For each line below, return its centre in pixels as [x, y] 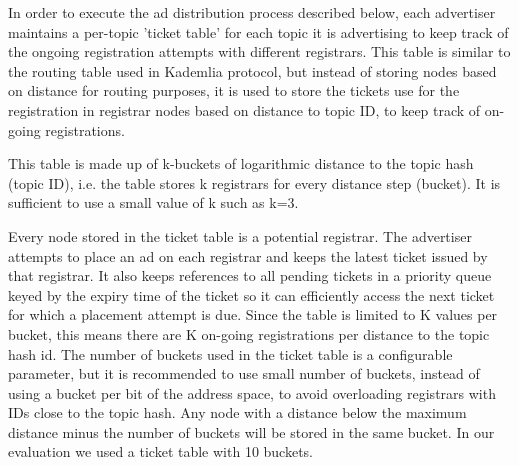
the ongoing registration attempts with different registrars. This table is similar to [259, 51]
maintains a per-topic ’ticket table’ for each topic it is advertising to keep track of [258, 31]
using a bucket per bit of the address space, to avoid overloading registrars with [252, 392]
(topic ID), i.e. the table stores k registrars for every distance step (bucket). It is [254, 182]
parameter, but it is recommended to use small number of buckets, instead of [244, 373]
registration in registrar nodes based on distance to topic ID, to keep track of [244, 109]
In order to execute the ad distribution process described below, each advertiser [252, 12]
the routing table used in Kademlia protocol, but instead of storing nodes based [252, 70]
